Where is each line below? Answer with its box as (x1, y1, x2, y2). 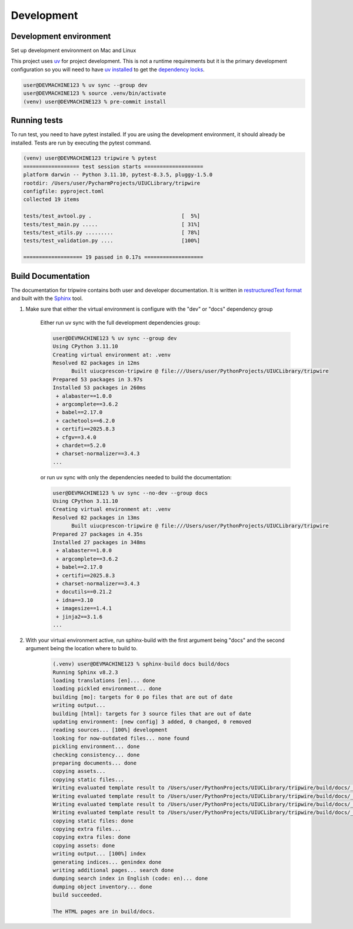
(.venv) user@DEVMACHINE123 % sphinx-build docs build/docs (52, 661, 230, 667)
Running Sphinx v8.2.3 (52, 669, 118, 676)
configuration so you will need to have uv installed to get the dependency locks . (11, 65, 205, 73)
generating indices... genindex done (52, 858, 162, 865)
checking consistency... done (52, 752, 140, 758)
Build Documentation (11, 271, 91, 281)
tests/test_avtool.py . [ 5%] (23, 213, 201, 219)
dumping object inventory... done (52, 883, 152, 890)
